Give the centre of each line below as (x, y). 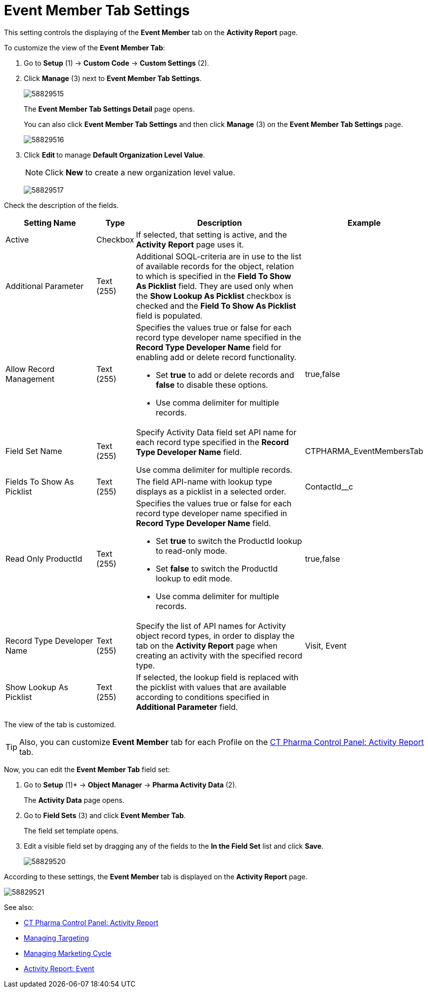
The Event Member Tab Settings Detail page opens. (109, 109)
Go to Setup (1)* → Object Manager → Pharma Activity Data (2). (130, 785)
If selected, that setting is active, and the (212, 234)
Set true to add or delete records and (225, 375)
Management (30, 379)
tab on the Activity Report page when (207, 645)
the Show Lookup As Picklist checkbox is (214, 296)
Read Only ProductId (44, 558)
